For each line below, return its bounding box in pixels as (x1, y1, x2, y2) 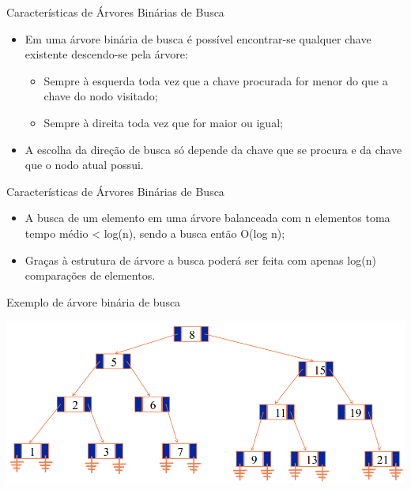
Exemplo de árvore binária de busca (6, 293, 181, 310)
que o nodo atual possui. (25, 156, 144, 173)
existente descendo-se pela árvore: (25, 46, 188, 62)
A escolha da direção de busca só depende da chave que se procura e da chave (25, 141, 402, 157)
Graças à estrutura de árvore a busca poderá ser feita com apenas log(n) (25, 251, 376, 268)
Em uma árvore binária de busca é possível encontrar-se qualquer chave (25, 30, 371, 47)
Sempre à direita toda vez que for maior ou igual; (43, 114, 283, 130)
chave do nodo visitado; (43, 88, 158, 104)
